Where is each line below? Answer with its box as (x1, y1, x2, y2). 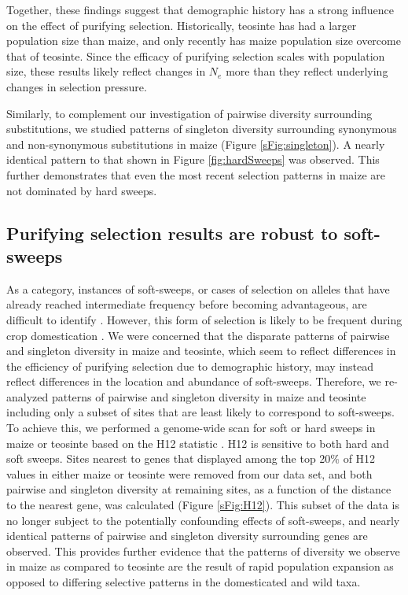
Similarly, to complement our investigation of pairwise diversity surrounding (6, 105, 373, 121)
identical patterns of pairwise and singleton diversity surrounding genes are (6, 527, 368, 544)
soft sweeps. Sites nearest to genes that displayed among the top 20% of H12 (6, 450, 376, 467)
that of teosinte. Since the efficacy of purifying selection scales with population (6, 47, 385, 64)
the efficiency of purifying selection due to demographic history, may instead (6, 357, 374, 374)
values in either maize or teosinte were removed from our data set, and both (6, 465, 373, 482)
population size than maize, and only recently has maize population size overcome (6, 32, 401, 49)
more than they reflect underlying (226, 63, 388, 79)
